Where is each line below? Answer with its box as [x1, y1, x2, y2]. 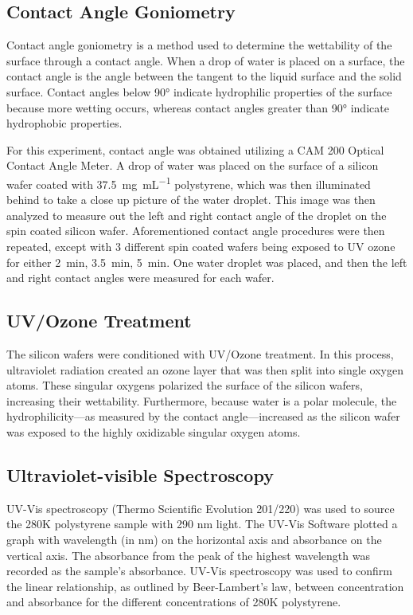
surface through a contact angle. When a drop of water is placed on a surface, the [6, 52, 405, 69]
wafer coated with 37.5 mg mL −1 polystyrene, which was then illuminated [6, 173, 371, 192]
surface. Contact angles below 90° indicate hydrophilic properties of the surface [6, 83, 392, 100]
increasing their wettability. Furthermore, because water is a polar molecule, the [6, 392, 397, 409]
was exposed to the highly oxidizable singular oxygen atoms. [6, 423, 301, 440]
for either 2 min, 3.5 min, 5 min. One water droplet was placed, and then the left [6, 253, 407, 270]
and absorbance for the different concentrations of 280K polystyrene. [6, 593, 341, 610]
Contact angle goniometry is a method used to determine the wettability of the [6, 37, 392, 53]
